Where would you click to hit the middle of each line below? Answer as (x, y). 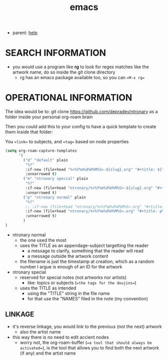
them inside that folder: (29, 132)
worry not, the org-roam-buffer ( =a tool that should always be (86, 342)
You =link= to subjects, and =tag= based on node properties (67, 142)
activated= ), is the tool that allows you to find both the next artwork (89, 347)
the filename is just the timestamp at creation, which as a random (87, 261)
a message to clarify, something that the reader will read (85, 251)
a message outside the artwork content (68, 256)
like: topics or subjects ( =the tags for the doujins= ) (82, 282)
